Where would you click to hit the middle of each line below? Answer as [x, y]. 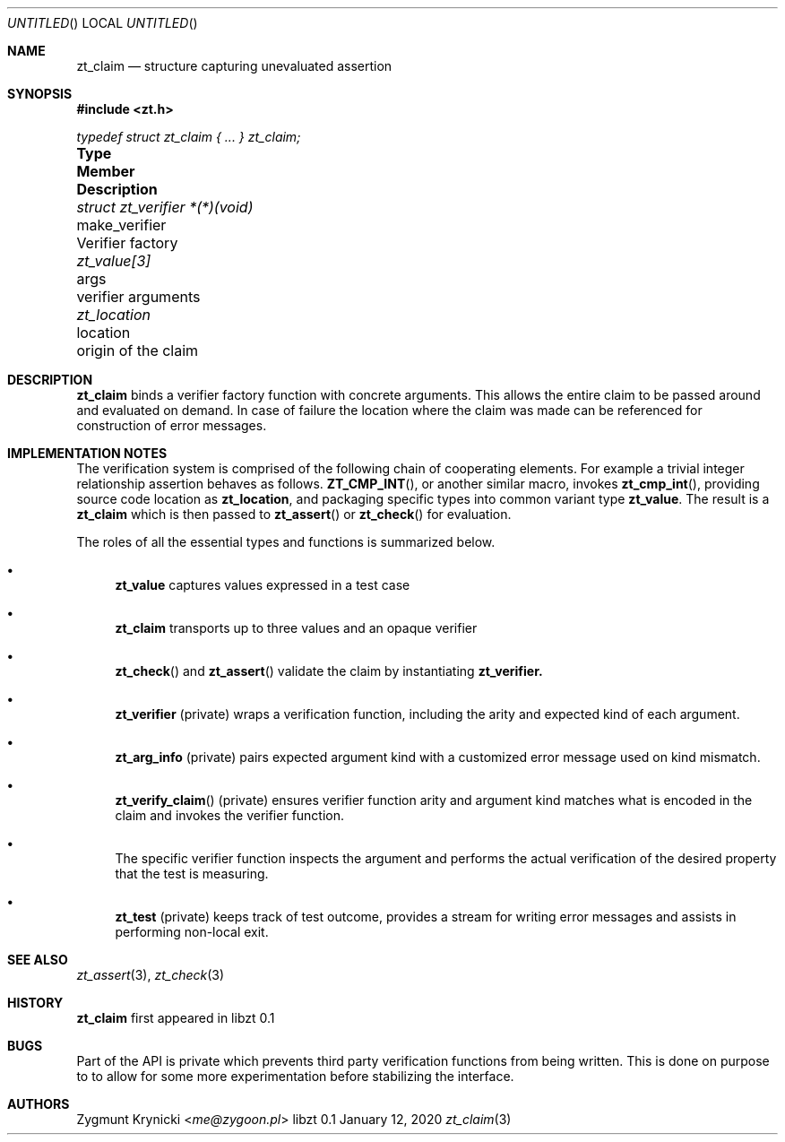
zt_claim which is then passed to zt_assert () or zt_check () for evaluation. [294, 514]
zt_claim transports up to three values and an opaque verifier [296, 628]
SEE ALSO [38, 960]
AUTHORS [39, 1104]
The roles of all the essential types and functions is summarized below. [286, 542]
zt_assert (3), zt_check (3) [151, 975]
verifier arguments [138, 297]
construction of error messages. [172, 425]
